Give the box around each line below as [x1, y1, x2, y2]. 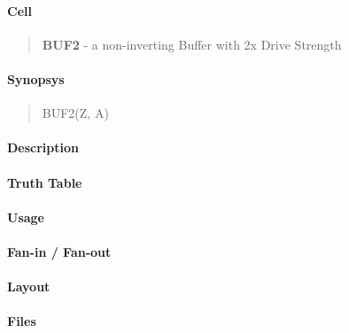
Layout [7, 277, 50, 296]
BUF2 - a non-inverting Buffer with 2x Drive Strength [42, 35, 342, 53]
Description [7, 138, 80, 157]
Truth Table [7, 173, 82, 191]
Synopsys [7, 69, 65, 88]
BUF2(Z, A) [42, 104, 109, 122]
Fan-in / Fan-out [7, 242, 112, 260]
